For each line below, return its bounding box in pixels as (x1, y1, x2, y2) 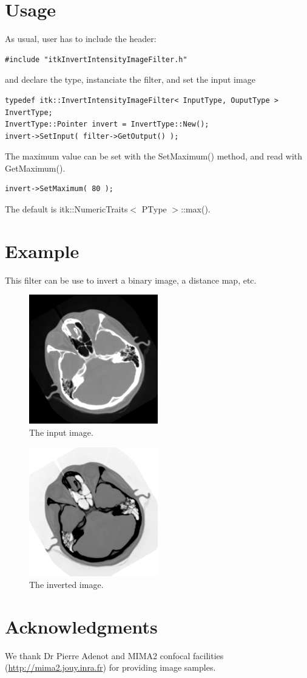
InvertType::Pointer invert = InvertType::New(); (5, 120, 209, 129)
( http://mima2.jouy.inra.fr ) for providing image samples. (5, 661, 216, 674)
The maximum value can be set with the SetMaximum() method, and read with (5, 150, 303, 163)
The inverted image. (29, 578, 104, 591)
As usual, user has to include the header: (5, 32, 157, 45)
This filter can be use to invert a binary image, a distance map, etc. (5, 273, 257, 286)
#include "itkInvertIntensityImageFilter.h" (5, 55, 187, 64)
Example (5, 238, 79, 263)
